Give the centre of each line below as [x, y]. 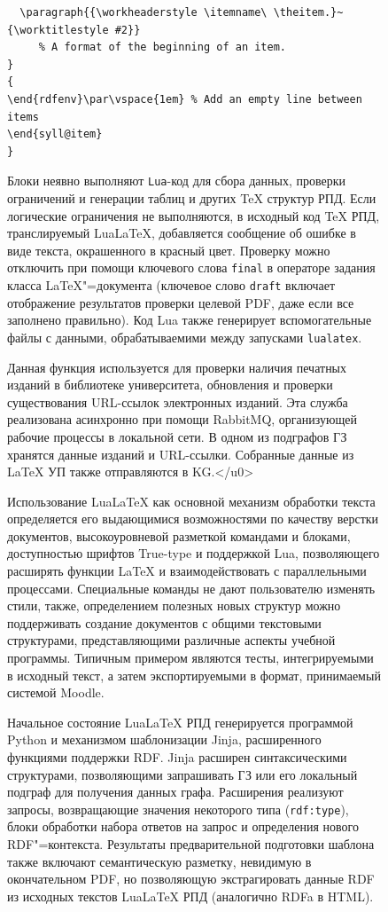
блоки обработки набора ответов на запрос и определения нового [183, 826]
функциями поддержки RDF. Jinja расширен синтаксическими [177, 757]
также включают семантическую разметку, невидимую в [159, 861]
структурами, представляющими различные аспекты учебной [171, 640]
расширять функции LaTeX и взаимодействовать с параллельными [187, 571]
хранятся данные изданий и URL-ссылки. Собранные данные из [181, 454]
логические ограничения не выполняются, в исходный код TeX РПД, [194, 215]
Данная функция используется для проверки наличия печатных [177, 367]
